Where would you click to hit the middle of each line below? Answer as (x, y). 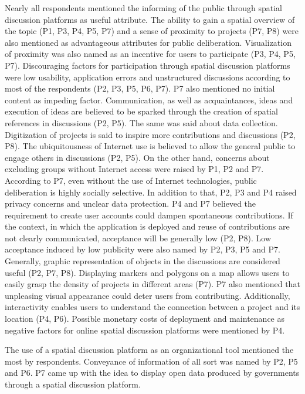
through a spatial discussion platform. (73, 384)
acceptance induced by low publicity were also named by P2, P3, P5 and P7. (143, 249)
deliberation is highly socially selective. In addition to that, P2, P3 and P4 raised (151, 192)
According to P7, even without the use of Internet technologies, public (131, 180)
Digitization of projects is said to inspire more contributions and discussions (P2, (150, 134)
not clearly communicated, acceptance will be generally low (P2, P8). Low (138, 238)
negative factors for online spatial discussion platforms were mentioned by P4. (145, 330)
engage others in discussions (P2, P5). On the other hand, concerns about (137, 157)
